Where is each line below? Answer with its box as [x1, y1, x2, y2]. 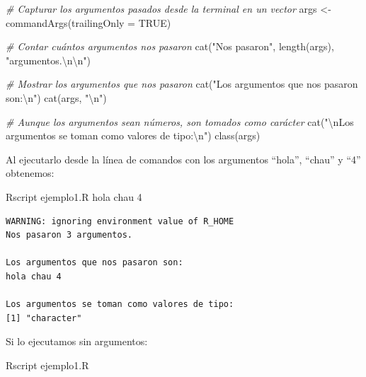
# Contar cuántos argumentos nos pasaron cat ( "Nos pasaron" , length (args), [6, 39, 334, 54]
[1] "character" [6, 313, 82, 323]
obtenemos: [6, 166, 55, 180]
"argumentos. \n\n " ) [6, 52, 91, 67]
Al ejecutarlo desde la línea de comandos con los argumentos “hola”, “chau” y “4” [6, 151, 361, 166]
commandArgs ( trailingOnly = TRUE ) [6, 15, 171, 30]
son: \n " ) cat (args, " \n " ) [6, 90, 107, 105]
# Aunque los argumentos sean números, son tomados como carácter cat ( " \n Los [6, 114, 354, 129]
